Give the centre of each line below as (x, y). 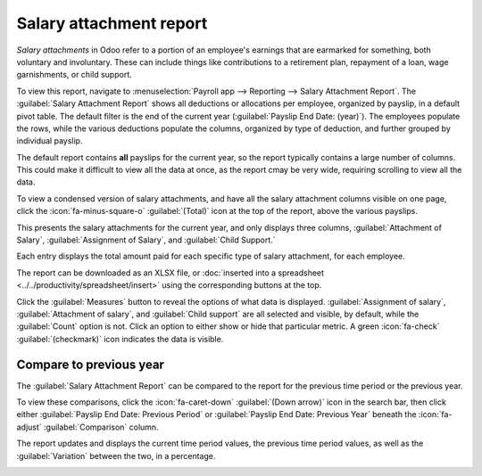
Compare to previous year (91, 364)
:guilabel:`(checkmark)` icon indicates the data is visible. (120, 339)
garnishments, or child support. (75, 75)
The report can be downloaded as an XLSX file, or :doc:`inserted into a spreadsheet (170, 273)
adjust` (29, 427)
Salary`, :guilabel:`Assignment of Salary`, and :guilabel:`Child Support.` (146, 240)
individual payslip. (50, 141)
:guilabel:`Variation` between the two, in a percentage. (116, 455)
